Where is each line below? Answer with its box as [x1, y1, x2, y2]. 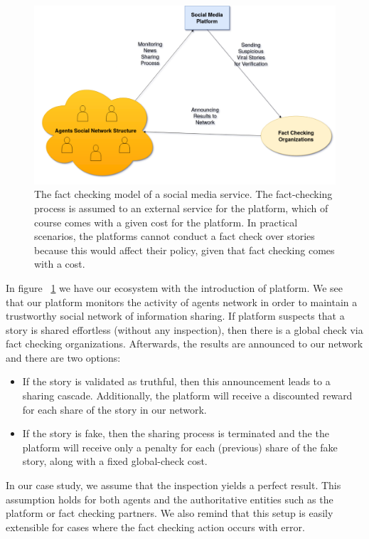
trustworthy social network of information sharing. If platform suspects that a [6, 308, 345, 323]
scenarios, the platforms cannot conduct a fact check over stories [34, 229, 315, 244]
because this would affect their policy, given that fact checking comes [34, 242, 335, 257]
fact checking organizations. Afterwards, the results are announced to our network [6, 336, 363, 351]
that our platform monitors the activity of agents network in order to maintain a [6, 294, 358, 309]
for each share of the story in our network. [22, 402, 207, 417]
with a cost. [34, 256, 85, 271]
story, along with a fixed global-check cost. [22, 454, 208, 469]
